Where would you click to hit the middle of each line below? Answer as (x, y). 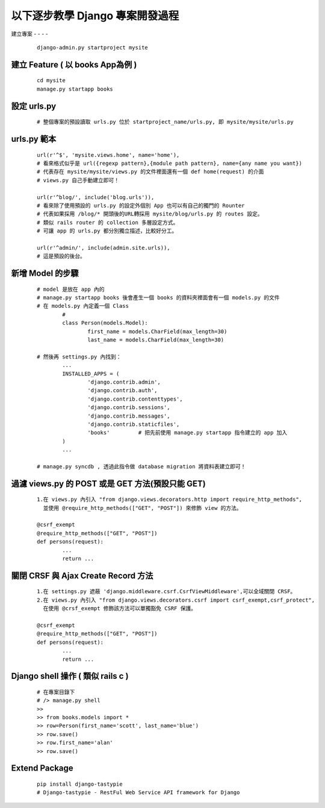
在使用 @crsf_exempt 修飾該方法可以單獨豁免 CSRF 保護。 (120, 609)
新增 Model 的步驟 (45, 274)
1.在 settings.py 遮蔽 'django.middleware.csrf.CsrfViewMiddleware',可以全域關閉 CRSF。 (166, 592)
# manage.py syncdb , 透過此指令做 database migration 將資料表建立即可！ (141, 466)
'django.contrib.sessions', (129, 408)
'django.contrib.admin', (124, 382)
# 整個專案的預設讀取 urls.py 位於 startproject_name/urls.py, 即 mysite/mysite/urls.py (166, 122)
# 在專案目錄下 (56, 692)
